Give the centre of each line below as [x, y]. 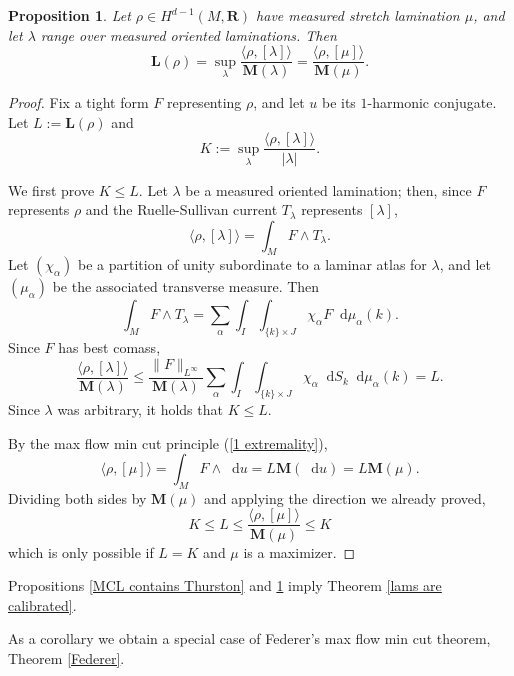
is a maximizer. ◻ [299, 551]
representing [204, 102]
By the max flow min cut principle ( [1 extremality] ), [168, 442]
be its [338, 102]
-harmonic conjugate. [432, 102]
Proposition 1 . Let [69, 15]
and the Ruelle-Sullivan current [181, 209]
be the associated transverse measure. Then [186, 286]
